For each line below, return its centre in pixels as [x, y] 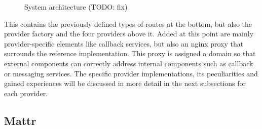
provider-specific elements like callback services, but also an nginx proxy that [124, 43]
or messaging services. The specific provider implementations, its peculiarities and [131, 73]
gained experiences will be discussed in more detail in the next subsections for [125, 83]
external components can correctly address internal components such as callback [129, 63]
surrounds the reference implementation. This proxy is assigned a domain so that [130, 53]
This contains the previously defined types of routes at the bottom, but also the [128, 24]
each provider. [26, 93]
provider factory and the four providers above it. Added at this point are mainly [129, 34]
